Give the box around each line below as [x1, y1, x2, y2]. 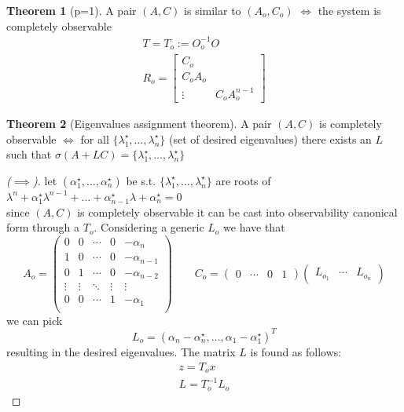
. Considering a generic [94, 219, 204, 235]
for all [80, 130, 109, 147]
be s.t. [126, 172, 156, 188]
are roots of [215, 172, 271, 188]
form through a [6, 219, 80, 235]
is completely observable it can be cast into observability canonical [77, 203, 398, 220]
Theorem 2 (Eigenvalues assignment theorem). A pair [6, 115, 272, 132]
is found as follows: [250, 343, 342, 359]
